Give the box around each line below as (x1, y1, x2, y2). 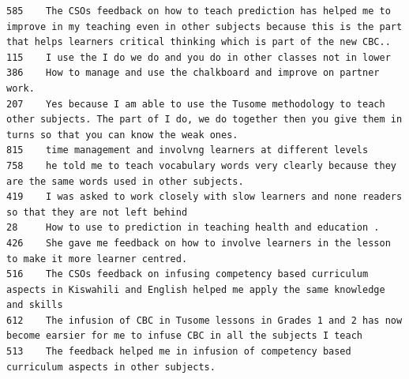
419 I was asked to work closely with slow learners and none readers (6, 191, 403, 203)
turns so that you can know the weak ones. (6, 129, 238, 141)
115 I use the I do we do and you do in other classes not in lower (6, 51, 391, 63)
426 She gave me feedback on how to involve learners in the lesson (6, 237, 391, 249)
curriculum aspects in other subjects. (6, 361, 216, 373)
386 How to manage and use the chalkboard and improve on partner (6, 67, 380, 79)
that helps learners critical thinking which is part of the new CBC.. (6, 36, 391, 48)
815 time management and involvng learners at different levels (6, 144, 369, 156)
